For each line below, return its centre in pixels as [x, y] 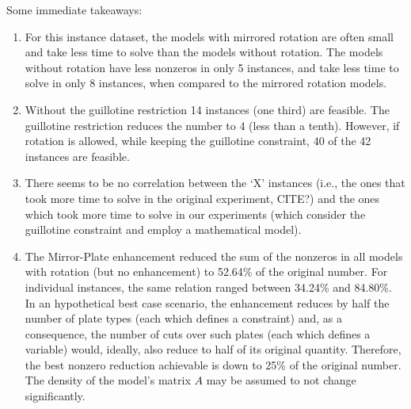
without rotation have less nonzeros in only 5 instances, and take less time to [212, 67]
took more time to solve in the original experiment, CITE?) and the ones [202, 198]
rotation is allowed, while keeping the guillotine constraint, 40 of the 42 [198, 141]
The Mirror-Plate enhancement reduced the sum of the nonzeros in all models [214, 256]
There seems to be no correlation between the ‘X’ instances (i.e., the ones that [215, 183]
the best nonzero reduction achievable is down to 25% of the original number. [213, 364]
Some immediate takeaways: [74, 10]
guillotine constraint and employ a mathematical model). [163, 229]
